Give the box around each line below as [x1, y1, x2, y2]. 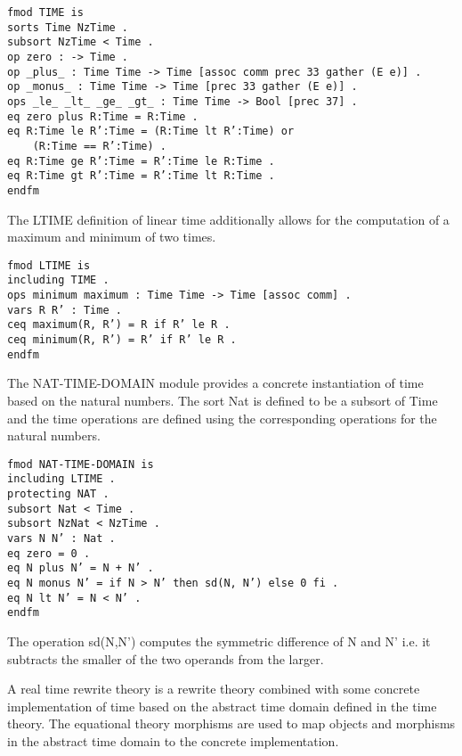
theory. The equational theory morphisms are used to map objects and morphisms [7, 714, 456, 733]
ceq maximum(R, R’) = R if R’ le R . [7, 318, 231, 332]
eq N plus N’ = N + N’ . [7, 562, 154, 575]
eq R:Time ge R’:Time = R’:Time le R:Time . [7, 154, 275, 168]
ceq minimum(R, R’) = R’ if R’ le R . [7, 333, 237, 346]
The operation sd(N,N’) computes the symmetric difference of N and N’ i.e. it [7, 631, 431, 650]
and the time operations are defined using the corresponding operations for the [7, 408, 437, 427]
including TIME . [7, 274, 109, 287]
